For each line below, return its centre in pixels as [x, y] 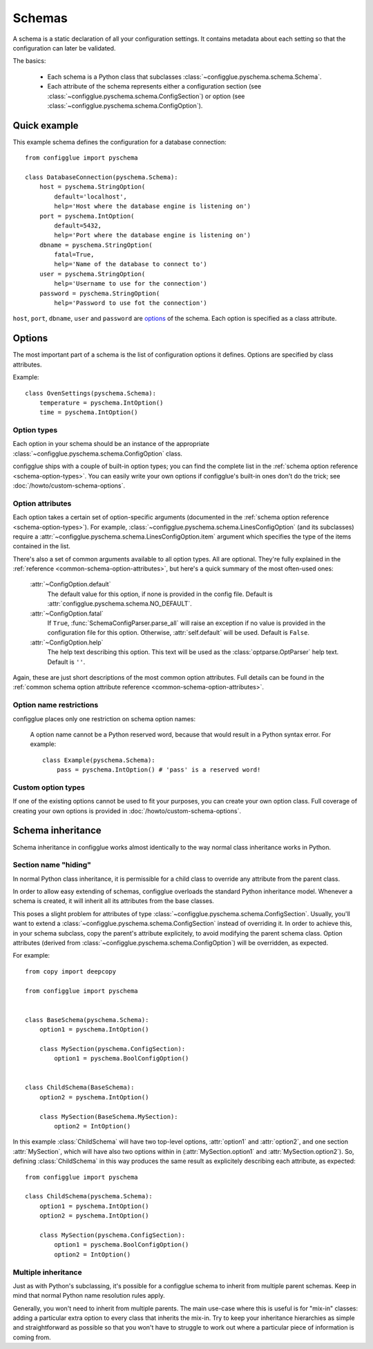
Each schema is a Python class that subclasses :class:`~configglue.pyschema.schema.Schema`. [184, 77]
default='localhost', [91, 196]
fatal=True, [74, 255]
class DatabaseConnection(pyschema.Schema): [102, 177]
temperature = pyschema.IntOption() [101, 402]
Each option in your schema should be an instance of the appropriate [111, 444]
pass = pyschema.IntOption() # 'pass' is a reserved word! [159, 770]
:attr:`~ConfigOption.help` [67, 642]
